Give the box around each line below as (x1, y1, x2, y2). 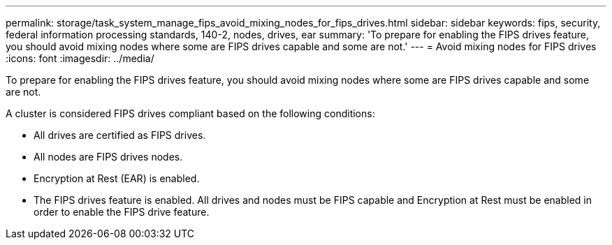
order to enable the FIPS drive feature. (34, 206, 210, 218)
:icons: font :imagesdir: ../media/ (6, 52, 154, 64)
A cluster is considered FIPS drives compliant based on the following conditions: (6, 107, 375, 119)
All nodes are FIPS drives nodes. (34, 151, 183, 163)
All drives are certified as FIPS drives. (34, 129, 206, 141)
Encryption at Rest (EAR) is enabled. (34, 172, 200, 184)
